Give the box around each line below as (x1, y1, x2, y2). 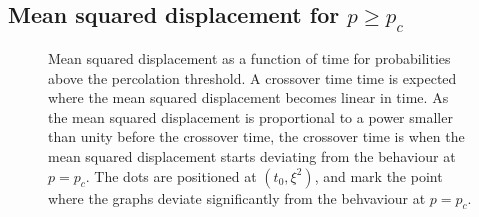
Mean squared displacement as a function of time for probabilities (48, 48, 451, 68)
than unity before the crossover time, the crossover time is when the (48, 126, 465, 147)
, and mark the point (314, 165, 443, 186)
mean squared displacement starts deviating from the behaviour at (48, 145, 456, 166)
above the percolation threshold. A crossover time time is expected (48, 67, 457, 88)
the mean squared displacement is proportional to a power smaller (48, 106, 453, 127)
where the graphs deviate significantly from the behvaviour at (48, 187, 426, 208)
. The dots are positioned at (85, 165, 257, 186)
